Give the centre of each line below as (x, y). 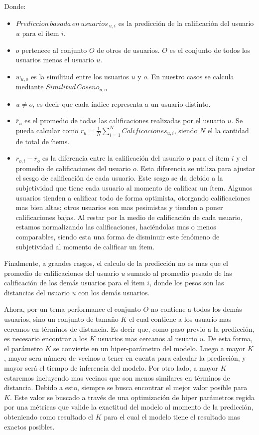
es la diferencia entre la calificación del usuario (114, 158)
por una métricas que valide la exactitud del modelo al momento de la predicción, (129, 407)
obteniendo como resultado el (49, 417)
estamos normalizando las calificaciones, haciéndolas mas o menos (116, 227)
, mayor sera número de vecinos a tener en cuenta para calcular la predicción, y (125, 358)
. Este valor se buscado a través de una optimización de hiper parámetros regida (132, 397)
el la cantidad (228, 130)
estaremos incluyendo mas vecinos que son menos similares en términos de (117, 377)
